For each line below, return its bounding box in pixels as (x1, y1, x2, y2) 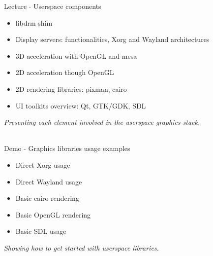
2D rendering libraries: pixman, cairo (15, 83, 127, 94)
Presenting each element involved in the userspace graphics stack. (4, 117, 200, 127)
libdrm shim (15, 17, 53, 28)
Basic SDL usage (15, 226, 66, 236)
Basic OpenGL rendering (15, 209, 91, 219)
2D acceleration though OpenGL (15, 67, 114, 77)
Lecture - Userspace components (4, 1, 101, 11)
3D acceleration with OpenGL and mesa (15, 50, 137, 61)
